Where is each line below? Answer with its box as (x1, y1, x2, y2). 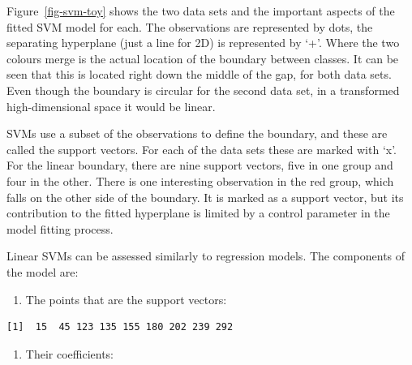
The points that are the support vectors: (25, 290, 227, 307)
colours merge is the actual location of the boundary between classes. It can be (6, 49, 399, 67)
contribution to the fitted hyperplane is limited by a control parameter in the (6, 204, 390, 221)
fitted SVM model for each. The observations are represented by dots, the (6, 18, 373, 35)
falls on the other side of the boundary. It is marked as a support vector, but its (6, 188, 404, 205)
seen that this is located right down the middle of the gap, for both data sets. (6, 66, 392, 83)
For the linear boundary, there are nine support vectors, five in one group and (6, 157, 393, 174)
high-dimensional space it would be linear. (6, 97, 216, 114)
